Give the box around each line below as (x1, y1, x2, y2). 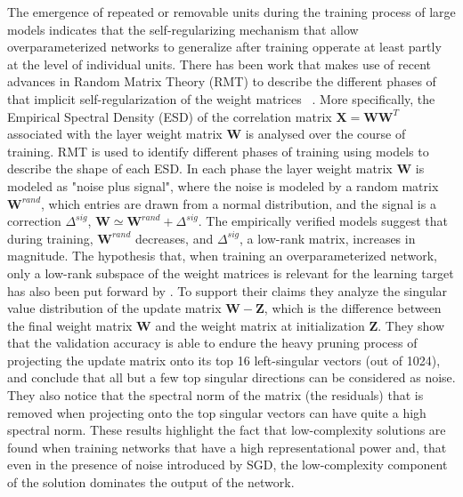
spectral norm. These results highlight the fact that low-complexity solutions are (7, 421, 446, 439)
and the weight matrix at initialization (155, 316, 365, 334)
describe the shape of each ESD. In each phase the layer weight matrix (7, 159, 393, 178)
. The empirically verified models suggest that (198, 212, 449, 230)
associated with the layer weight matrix (7, 124, 223, 143)
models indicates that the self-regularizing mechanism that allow (7, 20, 359, 38)
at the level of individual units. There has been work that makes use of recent (7, 54, 432, 73)
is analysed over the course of (245, 124, 406, 143)
